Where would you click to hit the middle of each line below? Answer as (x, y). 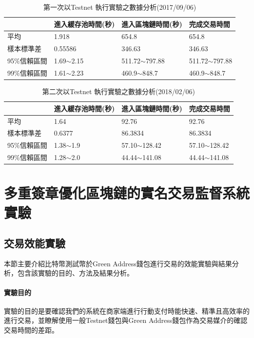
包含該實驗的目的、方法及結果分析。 (75, 273)
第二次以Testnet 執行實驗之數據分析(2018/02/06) (118, 91)
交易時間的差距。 (31, 330)
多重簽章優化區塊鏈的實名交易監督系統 (127, 193)
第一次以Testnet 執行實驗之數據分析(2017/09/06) (120, 7)
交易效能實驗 (35, 243)
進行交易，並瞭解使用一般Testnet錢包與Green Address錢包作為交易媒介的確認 (126, 320)
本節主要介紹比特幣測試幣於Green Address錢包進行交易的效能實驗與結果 (118, 263)
